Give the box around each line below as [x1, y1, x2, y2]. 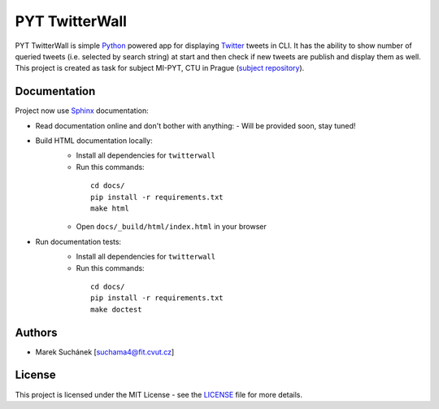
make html [90, 203, 129, 213]
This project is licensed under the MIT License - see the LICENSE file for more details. [15, 389, 303, 399]
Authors [15, 325, 58, 339]
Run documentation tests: [35, 237, 122, 246]
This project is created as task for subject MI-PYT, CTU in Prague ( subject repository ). [15, 63, 305, 73]
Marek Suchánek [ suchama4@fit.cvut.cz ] [35, 346, 175, 357]
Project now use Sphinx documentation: [15, 106, 150, 115]
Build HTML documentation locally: [35, 136, 154, 146]
